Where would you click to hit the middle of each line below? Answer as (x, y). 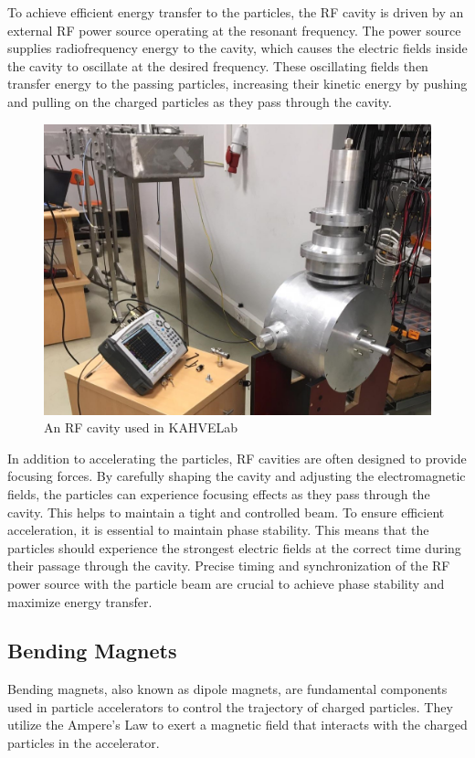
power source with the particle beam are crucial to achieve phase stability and (226, 583)
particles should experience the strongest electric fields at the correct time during (234, 547)
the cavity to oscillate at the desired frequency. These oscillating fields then (218, 65)
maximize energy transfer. (80, 601)
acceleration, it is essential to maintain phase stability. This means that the (218, 530)
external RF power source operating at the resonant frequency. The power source (234, 30)
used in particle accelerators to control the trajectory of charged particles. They (230, 706)
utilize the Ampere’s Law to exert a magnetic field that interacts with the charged (237, 725)
